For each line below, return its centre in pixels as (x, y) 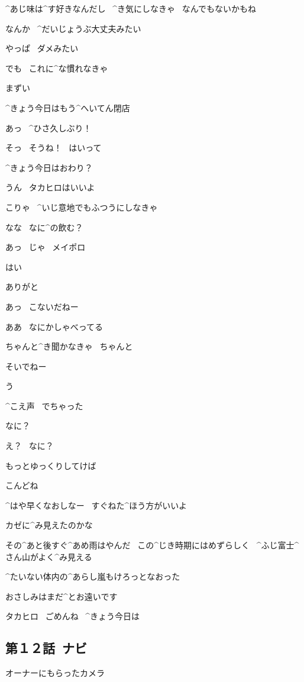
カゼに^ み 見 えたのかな (49, 525)
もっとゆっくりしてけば (51, 465)
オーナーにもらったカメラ (55, 673)
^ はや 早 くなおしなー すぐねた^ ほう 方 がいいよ (96, 505)
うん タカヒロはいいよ (50, 187)
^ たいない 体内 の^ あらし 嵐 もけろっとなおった (93, 576)
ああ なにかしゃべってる (54, 326)
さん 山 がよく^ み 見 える (49, 556)
